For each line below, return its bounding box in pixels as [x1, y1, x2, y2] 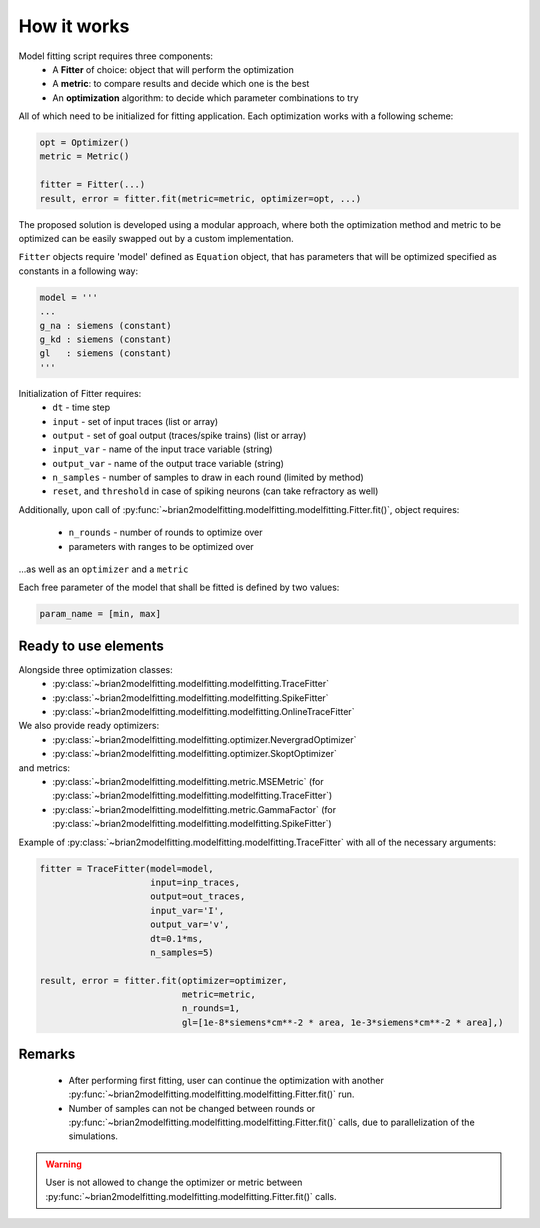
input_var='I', [150, 905, 225, 916]
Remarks [18, 1046, 76, 1063]
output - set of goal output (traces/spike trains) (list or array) [52, 429, 307, 441]
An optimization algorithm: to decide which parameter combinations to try [52, 91, 359, 104]
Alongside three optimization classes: [18, 663, 174, 675]
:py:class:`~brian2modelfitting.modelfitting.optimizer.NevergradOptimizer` [52, 733, 357, 745]
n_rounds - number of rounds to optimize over [68, 526, 264, 539]
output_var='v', [150, 919, 230, 930]
